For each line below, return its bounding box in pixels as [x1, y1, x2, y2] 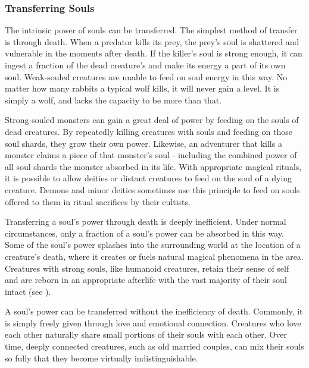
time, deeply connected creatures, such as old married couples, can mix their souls [5, 340, 304, 353]
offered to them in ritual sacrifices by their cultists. [5, 195, 191, 207]
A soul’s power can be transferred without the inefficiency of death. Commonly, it [5, 305, 303, 317]
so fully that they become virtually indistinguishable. [5, 351, 198, 364]
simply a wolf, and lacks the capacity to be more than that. [5, 93, 222, 106]
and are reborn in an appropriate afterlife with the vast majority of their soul [5, 273, 287, 286]
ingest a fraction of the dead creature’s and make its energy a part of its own [5, 59, 286, 71]
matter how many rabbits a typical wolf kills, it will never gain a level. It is [5, 82, 280, 95]
